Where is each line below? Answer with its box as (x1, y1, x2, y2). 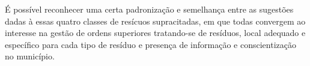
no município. (5, 50, 55, 62)
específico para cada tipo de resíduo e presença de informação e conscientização (5, 38, 296, 50)
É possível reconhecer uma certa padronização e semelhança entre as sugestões (5, 3, 294, 15)
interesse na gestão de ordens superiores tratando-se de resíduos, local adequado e (5, 26, 306, 39)
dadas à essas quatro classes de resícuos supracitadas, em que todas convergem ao (5, 14, 306, 27)
